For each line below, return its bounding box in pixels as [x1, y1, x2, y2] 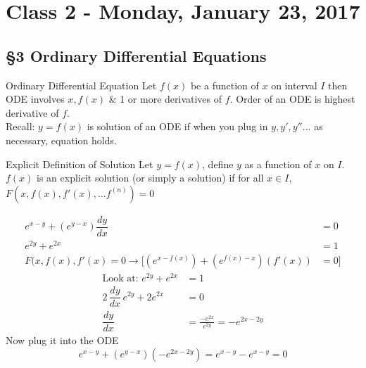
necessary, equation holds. [6, 132, 117, 147]
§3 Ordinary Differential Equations [6, 44, 267, 66]
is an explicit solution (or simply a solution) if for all [37, 170, 264, 185]
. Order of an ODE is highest [229, 91, 355, 106]
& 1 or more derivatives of [108, 91, 222, 106]
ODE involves [6, 91, 65, 106]
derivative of [6, 105, 59, 120]
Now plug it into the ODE [6, 333, 119, 348]
